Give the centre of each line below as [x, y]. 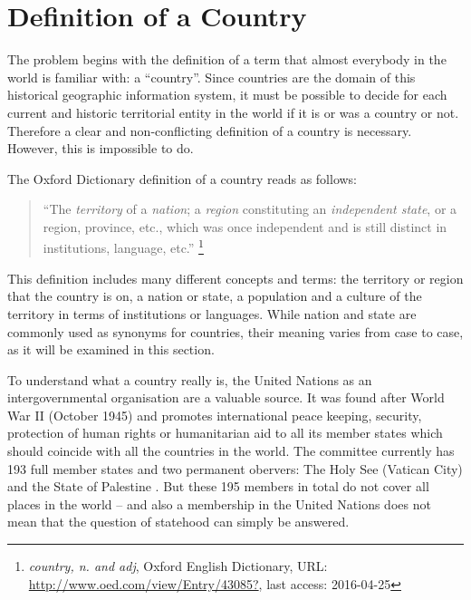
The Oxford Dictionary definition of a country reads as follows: [183, 178]
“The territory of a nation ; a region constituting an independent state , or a [250, 209]
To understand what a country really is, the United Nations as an [190, 379]
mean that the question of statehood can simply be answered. [178, 522]
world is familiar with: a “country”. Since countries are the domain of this [211, 77]
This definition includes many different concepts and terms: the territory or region [235, 278]
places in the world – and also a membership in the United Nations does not [219, 503]
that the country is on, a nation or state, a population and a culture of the [215, 296]
